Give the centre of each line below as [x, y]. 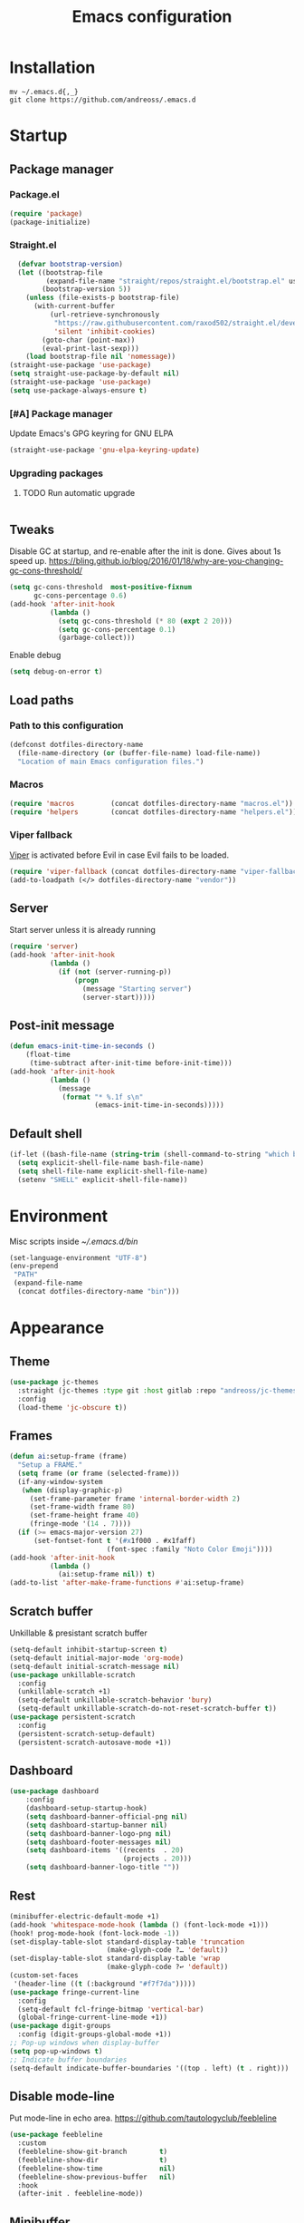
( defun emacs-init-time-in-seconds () [82, 1046]
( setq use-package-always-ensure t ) [78, 390]
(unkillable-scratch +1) [64, 1692]
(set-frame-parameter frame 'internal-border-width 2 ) [135, 1499]
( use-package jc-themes [54, 1382]
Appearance [57, 1328]
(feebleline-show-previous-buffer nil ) [97, 2177]
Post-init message [62, 1025]
